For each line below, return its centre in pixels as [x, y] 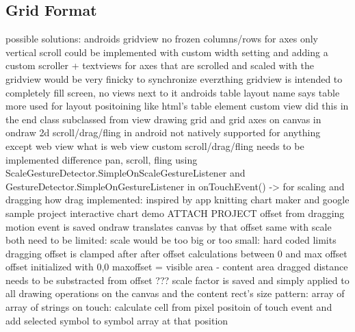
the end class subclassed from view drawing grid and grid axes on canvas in [163, 119]
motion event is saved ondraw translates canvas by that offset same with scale [169, 226]
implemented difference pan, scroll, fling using [102, 159]
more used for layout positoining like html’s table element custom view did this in [177, 106]
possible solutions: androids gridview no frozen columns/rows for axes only [162, 39]
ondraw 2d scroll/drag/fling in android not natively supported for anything [163, 132]
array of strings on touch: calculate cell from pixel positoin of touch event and [169, 307]
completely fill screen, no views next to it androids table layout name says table [173, 92]
